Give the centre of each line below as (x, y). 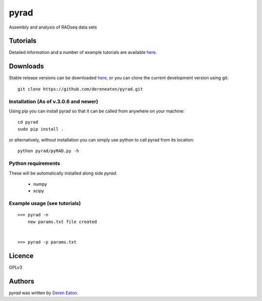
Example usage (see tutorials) (45, 204)
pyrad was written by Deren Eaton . (44, 293)
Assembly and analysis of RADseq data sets (53, 27)
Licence (21, 256)
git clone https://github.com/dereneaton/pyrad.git (80, 89)
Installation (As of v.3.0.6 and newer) (54, 101)
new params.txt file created (62, 222)
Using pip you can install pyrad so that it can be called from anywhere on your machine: (97, 111)
